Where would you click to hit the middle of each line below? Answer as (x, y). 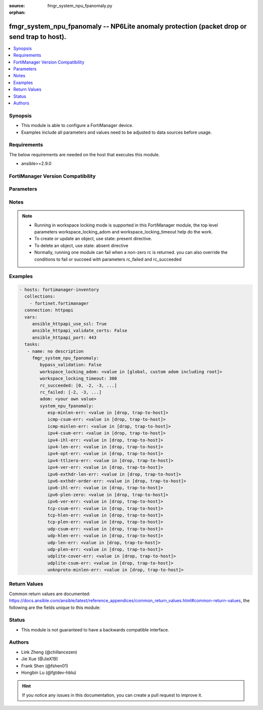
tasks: (32, 345)
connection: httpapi (49, 310)
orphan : (17, 13)
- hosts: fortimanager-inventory (59, 290)
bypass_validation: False (71, 365)
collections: (40, 296)
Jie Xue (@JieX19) (40, 659)
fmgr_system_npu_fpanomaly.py (80, 6)
